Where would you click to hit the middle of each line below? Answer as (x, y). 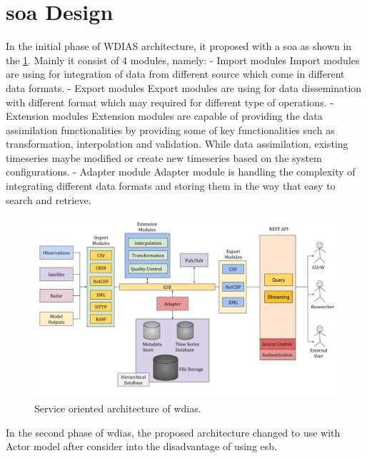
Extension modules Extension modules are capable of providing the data (164, 116)
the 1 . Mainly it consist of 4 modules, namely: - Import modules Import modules (183, 60)
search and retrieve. (49, 199)
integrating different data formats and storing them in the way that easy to (171, 186)
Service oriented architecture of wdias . (118, 408)
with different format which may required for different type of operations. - (170, 102)
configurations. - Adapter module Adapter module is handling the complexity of (181, 172)
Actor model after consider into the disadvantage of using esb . (142, 446)
